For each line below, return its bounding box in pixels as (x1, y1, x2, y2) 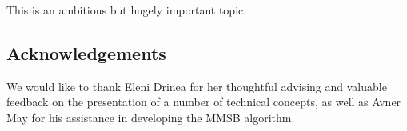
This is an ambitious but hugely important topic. (6, 2, 247, 18)
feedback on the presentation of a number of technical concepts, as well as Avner (6, 93, 401, 110)
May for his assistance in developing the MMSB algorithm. (6, 109, 295, 125)
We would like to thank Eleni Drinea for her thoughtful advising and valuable (6, 77, 387, 94)
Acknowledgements (6, 40, 166, 65)
